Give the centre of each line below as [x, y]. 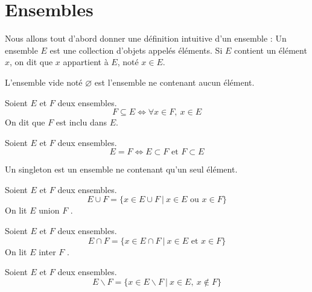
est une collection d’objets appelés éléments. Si [136, 50]
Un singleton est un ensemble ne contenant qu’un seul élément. [121, 169]
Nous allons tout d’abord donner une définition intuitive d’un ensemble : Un [146, 38]
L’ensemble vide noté [44, 82]
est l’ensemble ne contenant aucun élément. [174, 82]
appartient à [86, 62]
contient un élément [270, 50]
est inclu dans [81, 122]
